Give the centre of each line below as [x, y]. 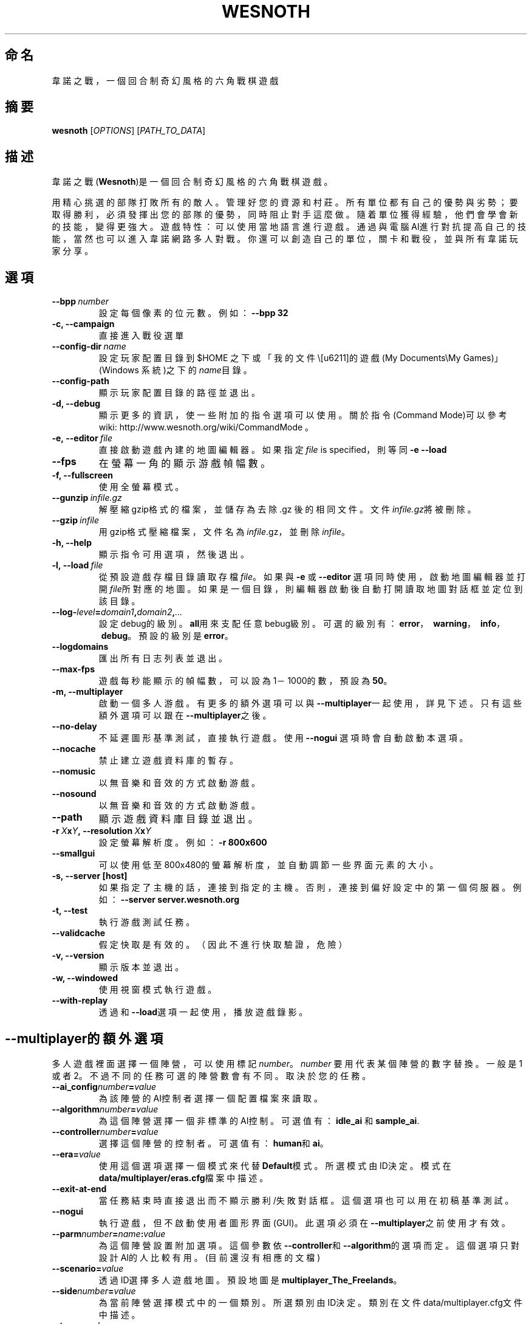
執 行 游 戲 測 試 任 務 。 [147, 922]
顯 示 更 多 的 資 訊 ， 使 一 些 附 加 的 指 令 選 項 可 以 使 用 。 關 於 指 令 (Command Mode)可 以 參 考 [303, 415]
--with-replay [80, 1001]
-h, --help [72, 543]
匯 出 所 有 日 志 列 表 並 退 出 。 [163, 658]
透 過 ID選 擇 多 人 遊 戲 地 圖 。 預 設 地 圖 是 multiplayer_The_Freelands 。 [250, 1280]
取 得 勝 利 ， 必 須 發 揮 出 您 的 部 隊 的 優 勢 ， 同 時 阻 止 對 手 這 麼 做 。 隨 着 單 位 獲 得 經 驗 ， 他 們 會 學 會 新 [285, 215]
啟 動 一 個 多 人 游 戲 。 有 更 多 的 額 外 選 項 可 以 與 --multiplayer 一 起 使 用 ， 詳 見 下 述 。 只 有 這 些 [310, 703]
